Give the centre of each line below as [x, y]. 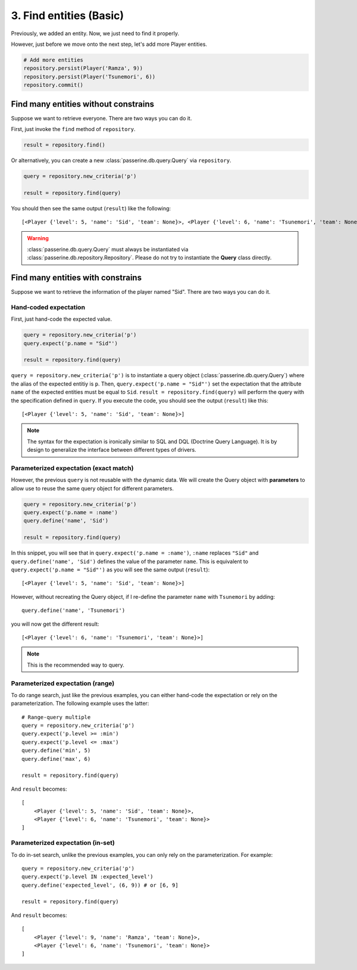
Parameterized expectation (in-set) [63, 843]
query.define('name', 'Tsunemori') [73, 610]
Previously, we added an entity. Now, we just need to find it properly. [95, 33]
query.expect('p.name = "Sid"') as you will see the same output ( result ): [110, 570]
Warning [38, 238]
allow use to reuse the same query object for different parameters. [92, 488]
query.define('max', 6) [56, 759]
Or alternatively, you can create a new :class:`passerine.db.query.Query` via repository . [121, 160]
